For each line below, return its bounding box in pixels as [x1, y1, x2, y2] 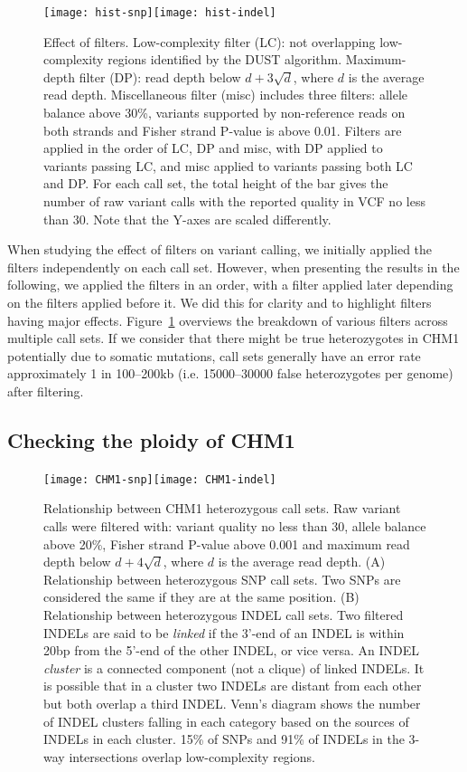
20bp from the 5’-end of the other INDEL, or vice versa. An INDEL [43, 641, 419, 660]
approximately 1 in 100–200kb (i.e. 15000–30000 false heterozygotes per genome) [7, 364, 453, 383]
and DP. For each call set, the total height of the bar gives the [43, 174, 388, 193]
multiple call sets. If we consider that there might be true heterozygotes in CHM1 [7, 329, 460, 348]
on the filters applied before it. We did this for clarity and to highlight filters [7, 292, 432, 311]
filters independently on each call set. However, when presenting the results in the [7, 257, 460, 276]
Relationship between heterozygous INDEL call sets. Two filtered [43, 605, 404, 624]
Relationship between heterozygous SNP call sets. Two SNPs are [43, 569, 401, 588]
